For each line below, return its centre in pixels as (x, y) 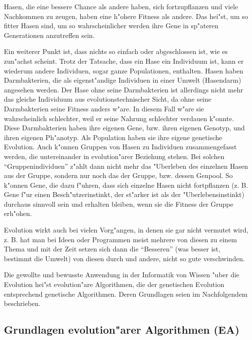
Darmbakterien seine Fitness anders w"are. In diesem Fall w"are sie (104, 108)
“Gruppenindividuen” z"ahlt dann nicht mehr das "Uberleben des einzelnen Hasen (126, 166)
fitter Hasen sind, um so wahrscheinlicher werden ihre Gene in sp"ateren (111, 26)
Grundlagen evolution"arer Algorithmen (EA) (122, 330)
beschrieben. (22, 303)
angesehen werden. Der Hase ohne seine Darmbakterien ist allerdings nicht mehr (124, 89)
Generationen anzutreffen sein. (49, 35)
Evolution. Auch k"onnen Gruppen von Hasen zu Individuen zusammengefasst (120, 147)
